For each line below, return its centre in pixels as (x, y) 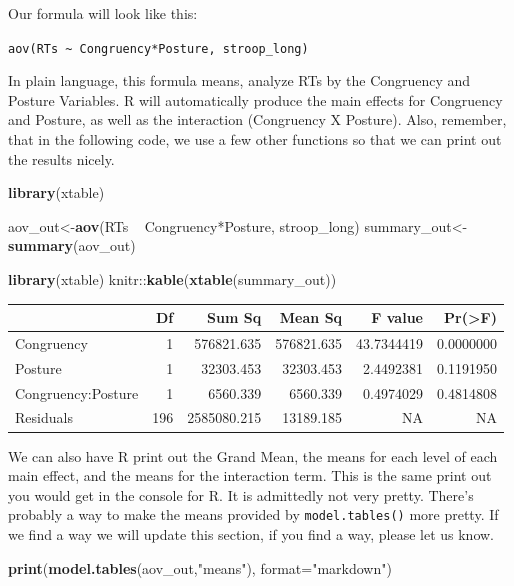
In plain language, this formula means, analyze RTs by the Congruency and (239, 80)
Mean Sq (311, 317)
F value (397, 317)
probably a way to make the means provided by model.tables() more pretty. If (253, 514)
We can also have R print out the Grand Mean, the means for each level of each (253, 455)
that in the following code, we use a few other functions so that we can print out (255, 139)
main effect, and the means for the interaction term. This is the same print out (250, 475)
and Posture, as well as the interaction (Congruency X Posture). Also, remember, (257, 119)
